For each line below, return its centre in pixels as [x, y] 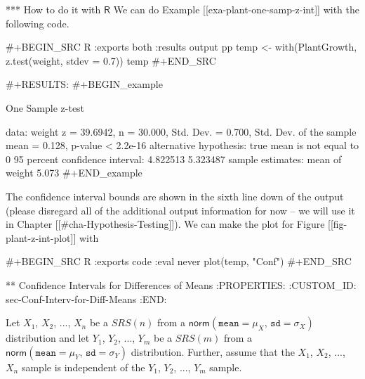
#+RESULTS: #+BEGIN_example [84, 84]
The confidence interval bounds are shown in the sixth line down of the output [175, 196]
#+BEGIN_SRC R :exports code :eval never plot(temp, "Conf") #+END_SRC [179, 261]
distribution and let [48, 338]
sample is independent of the [83, 367]
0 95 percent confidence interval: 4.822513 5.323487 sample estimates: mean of [174, 159]
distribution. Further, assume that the [213, 351]
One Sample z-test [45, 107]
